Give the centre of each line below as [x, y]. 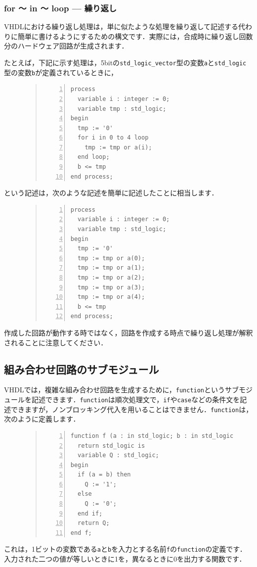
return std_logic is [111, 446]
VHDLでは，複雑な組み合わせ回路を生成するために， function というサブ [122, 390]
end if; [90, 513]
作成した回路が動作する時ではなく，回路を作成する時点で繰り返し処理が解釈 [128, 332]
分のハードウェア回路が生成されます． [66, 46]
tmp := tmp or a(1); [111, 268]
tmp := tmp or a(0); [111, 258]
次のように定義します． [42, 419]
